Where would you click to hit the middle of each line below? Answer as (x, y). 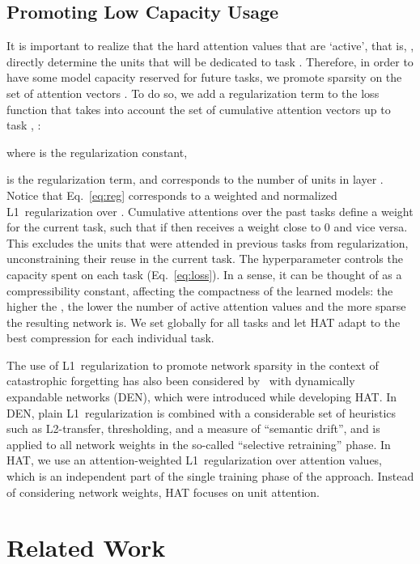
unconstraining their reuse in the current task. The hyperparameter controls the (205, 259)
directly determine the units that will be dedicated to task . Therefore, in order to (210, 61)
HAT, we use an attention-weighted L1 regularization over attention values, (195, 460)
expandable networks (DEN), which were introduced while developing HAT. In (202, 397)
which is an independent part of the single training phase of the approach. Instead (210, 476)
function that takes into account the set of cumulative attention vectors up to (199, 109)
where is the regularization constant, (97, 152)
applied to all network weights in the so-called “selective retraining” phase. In (199, 444)
